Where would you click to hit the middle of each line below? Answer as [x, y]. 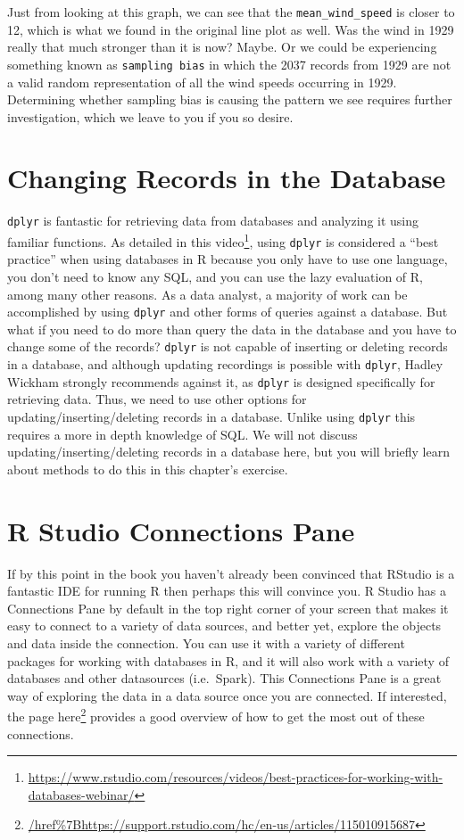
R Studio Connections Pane [181, 530]
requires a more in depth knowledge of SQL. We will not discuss [182, 434]
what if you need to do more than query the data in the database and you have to [232, 329]
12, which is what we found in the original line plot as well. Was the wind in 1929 [231, 29]
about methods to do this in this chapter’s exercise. [148, 469]
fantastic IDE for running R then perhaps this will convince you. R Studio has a [227, 591]
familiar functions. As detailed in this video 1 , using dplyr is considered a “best [223, 240]
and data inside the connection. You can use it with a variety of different [206, 642]
